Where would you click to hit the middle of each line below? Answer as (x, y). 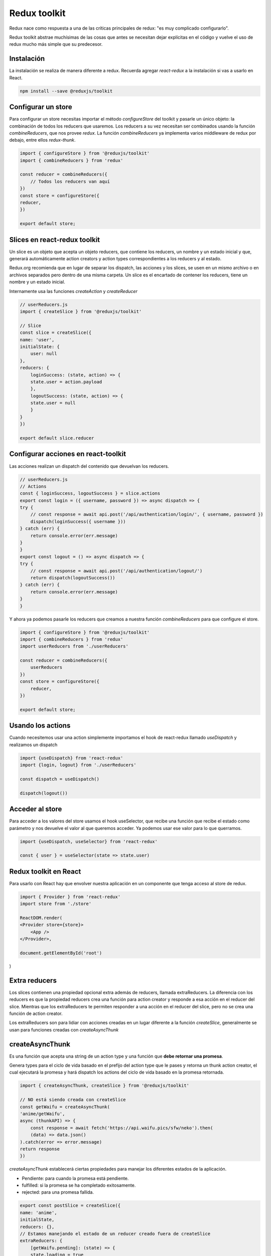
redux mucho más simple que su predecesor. (56, 44)
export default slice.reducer (57, 438)
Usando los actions (40, 726)
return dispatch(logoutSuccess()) (73, 578)
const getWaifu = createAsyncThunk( (65, 1107)
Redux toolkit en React (45, 871)
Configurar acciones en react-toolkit (68, 454)
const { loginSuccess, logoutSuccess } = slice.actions (90, 493)
